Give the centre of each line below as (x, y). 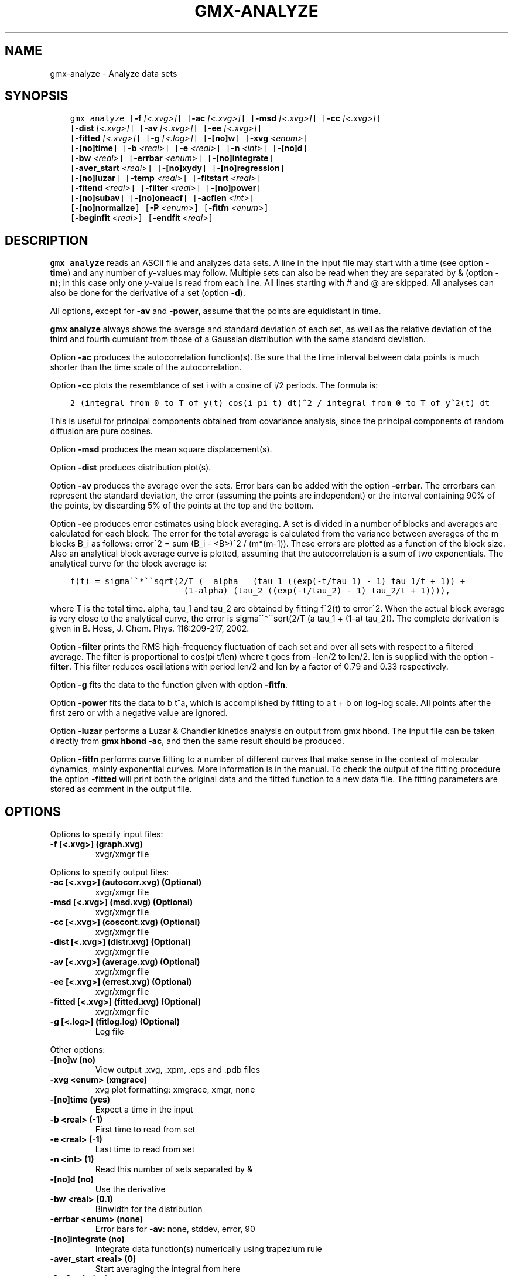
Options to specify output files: (110, 872)
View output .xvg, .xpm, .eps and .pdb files (178, 1070)
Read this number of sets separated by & (174, 1169)
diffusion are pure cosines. (101, 431)
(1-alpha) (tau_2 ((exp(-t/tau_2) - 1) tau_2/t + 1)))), (317, 591)
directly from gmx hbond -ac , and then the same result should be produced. (197, 741)
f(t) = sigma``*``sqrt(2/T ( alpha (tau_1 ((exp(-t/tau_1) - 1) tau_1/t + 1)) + (268, 581)
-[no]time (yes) (80, 1100)
